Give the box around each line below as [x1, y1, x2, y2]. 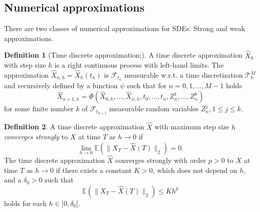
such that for [126, 80, 167, 90]
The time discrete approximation [4, 154, 105, 165]
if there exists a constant [56, 164, 132, 175]
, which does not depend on [153, 164, 237, 175]
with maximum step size [154, 121, 229, 132]
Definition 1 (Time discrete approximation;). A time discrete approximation [4, 50, 243, 60]
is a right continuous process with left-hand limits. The [54, 60, 224, 70]
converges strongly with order [115, 154, 206, 165]
